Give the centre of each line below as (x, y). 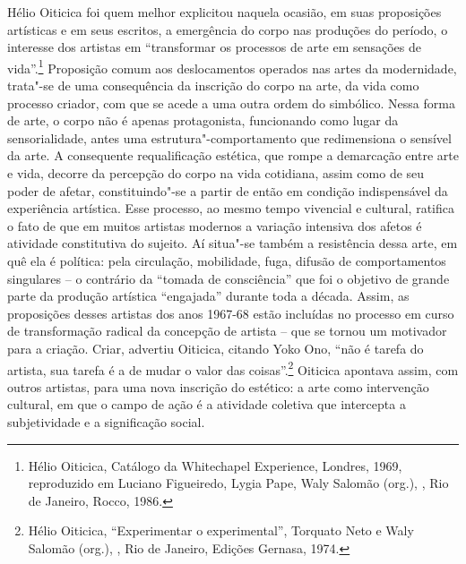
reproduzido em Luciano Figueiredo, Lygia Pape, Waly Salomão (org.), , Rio (238, 483)
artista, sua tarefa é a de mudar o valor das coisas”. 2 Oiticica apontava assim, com (233, 368)
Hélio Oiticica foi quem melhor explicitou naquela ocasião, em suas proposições (224, 12)
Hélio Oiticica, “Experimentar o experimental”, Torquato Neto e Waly (221, 530)
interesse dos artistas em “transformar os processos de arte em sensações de (214, 47)
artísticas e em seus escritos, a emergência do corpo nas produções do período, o (228, 29)
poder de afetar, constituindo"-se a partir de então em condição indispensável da (228, 190)
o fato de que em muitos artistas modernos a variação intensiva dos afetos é (215, 225)
